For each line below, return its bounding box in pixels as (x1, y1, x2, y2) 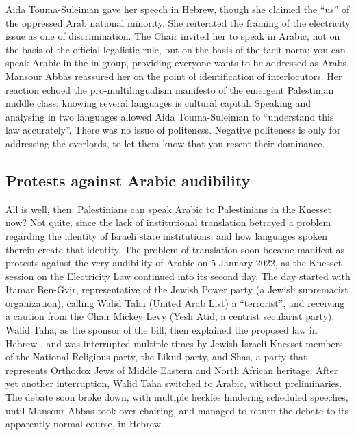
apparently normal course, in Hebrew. (5, 417, 164, 431)
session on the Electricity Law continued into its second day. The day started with (5, 269, 351, 283)
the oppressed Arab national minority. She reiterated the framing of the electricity (5, 15, 351, 29)
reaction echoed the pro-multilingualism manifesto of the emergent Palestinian (5, 82, 334, 97)
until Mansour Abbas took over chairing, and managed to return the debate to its (5, 403, 348, 417)
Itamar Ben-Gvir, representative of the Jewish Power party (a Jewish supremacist (5, 282, 348, 297)
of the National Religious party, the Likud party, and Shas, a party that (5, 349, 307, 364)
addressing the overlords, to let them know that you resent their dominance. (5, 136, 325, 150)
